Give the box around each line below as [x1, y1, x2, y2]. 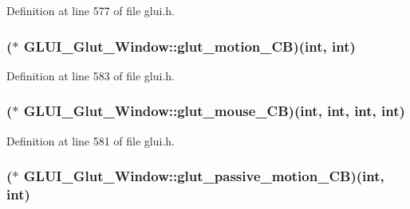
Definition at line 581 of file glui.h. [6, 132, 175, 149]
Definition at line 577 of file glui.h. [6, 2, 175, 18]
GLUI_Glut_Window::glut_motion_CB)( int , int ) [23, 36, 356, 56]
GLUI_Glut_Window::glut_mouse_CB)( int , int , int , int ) [23, 101, 405, 121]
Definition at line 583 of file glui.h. [6, 67, 175, 83]
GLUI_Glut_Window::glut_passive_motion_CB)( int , [23, 166, 384, 186]
